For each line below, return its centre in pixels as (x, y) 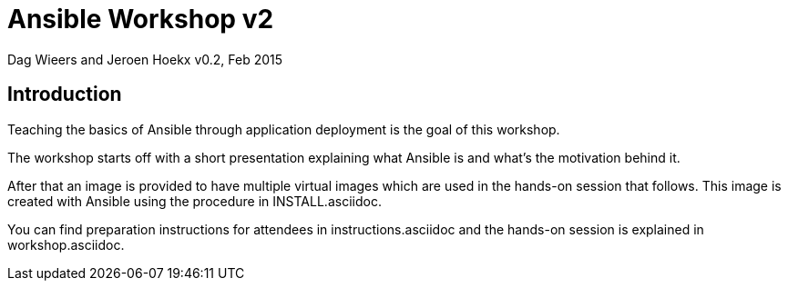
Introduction (65, 94)
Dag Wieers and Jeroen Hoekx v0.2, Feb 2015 (145, 59)
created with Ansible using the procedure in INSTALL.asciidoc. (194, 201)
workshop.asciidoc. (66, 244)
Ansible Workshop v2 (141, 19)
